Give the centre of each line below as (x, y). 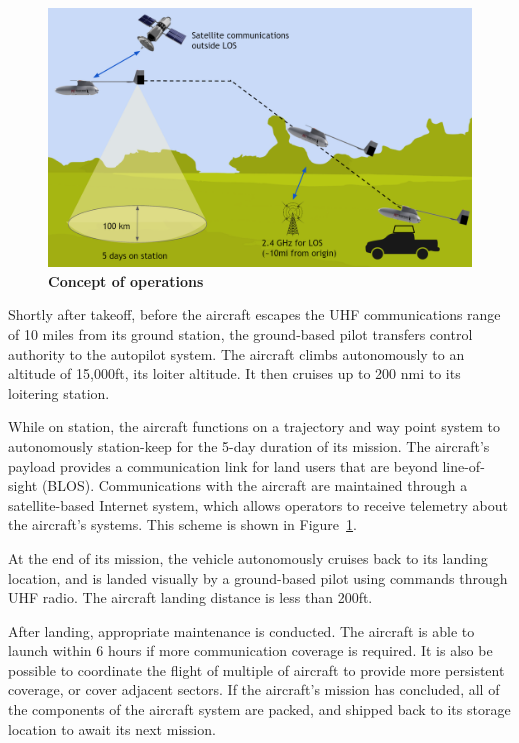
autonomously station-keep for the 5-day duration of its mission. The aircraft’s (249, 445)
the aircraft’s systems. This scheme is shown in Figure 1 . (182, 524)
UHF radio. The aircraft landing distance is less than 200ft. (190, 597)
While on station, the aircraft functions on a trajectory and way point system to (254, 426)
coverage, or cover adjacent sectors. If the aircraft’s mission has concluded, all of (254, 689)
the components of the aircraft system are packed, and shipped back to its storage (259, 709)
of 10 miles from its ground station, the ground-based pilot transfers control (240, 333)
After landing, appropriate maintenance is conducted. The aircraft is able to (241, 630)
